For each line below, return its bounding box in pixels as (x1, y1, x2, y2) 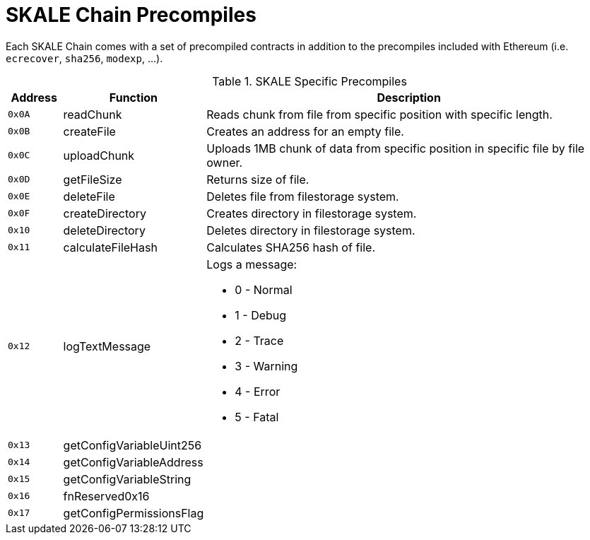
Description (377, 90, 441, 105)
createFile (63, 124, 116, 139)
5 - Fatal (235, 409, 279, 424)
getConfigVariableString (63, 471, 191, 486)
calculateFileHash (63, 240, 158, 254)
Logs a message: (206, 257, 297, 271)
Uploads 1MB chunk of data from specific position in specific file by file (206, 141, 585, 155)
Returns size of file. (206, 172, 309, 187)
